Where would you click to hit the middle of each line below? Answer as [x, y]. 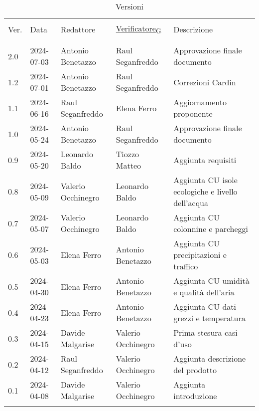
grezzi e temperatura [209, 318]
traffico [186, 266]
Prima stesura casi [205, 333]
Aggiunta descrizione [210, 359]
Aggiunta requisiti [205, 160]
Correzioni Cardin [205, 82]
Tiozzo [127, 154]
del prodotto [195, 370]
